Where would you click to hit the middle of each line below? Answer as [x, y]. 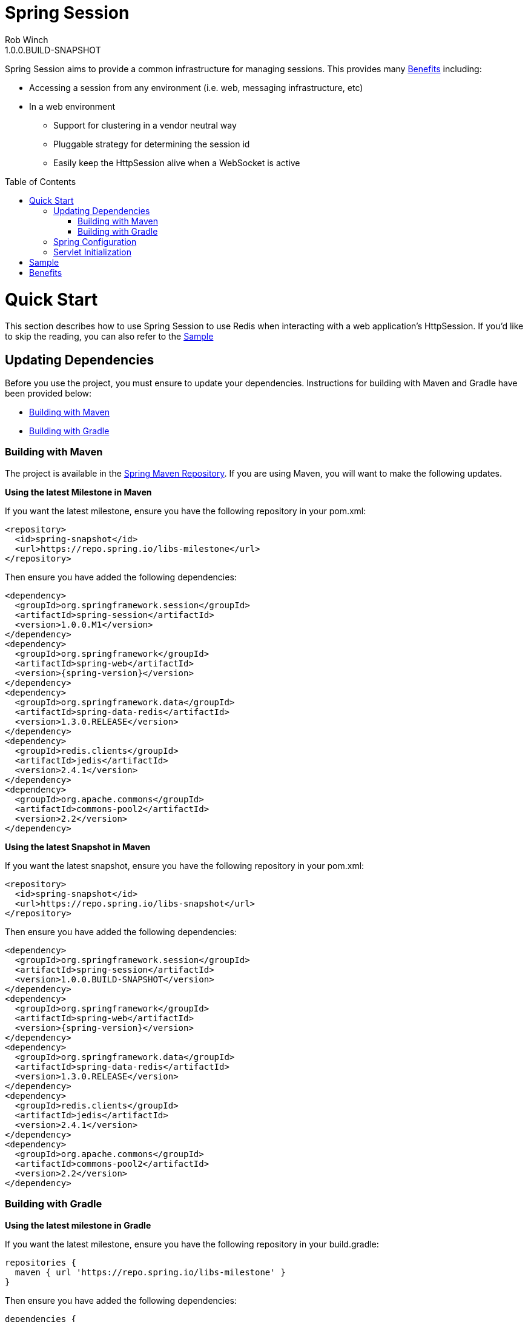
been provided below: [48, 394]
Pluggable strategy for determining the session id [152, 144]
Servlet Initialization [92, 252]
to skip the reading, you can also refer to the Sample [109, 337]
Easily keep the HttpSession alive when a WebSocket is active [177, 163]
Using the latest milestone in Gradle [78, 1225]
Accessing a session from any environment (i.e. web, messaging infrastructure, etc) [196, 87]
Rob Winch [27, 39]
